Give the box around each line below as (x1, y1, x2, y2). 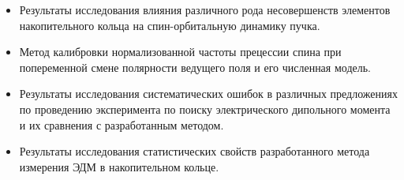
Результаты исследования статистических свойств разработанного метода (19, 143, 370, 159)
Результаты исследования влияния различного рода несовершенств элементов (19, 2, 391, 17)
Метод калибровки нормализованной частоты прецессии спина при (19, 43, 342, 60)
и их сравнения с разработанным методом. (19, 116, 224, 133)
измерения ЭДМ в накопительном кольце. (19, 158, 219, 174)
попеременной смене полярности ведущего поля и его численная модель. (19, 58, 371, 75)
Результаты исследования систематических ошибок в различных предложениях (19, 85, 398, 102)
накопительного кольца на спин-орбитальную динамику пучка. (19, 17, 320, 33)
